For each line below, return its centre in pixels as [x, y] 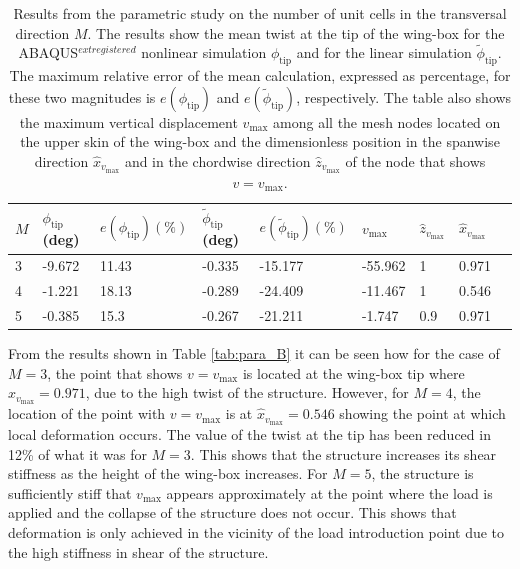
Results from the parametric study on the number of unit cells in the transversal [260, 13]
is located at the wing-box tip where [353, 372]
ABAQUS [48, 52]
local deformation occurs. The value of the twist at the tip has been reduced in [249, 433]
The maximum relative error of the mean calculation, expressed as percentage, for [260, 75]
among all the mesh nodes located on [387, 121]
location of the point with [87, 413]
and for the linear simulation [384, 52]
